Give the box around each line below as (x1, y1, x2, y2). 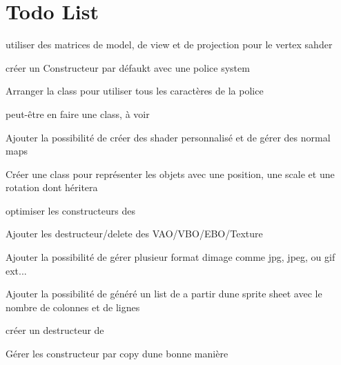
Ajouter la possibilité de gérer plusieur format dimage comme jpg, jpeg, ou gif (6, 250, 335, 264)
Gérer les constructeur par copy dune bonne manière (6, 346, 228, 361)
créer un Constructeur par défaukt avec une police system (6, 60, 250, 75)
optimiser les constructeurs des (6, 203, 135, 217)
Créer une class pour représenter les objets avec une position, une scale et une (6, 166, 335, 181)
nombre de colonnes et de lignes (6, 299, 140, 314)
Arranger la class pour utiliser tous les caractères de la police (6, 83, 264, 98)
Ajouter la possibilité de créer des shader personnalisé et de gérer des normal (6, 130, 331, 144)
